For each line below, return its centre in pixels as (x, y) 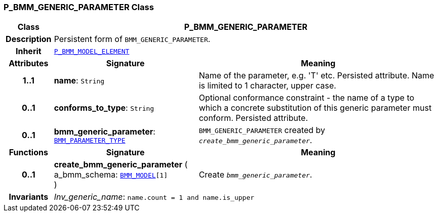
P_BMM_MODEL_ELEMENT (92, 51)
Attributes (29, 63)
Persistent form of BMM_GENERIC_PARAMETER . (132, 39)
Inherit (28, 51)
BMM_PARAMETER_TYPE (90, 140)
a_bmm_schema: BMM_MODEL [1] (111, 175)
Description (29, 39)
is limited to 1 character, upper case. (267, 86)
